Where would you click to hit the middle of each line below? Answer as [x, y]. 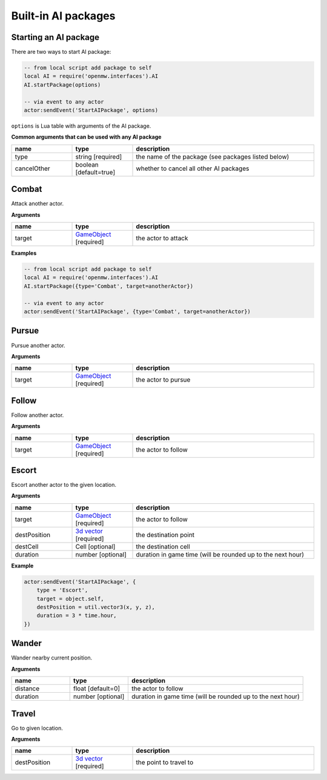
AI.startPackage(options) [62, 84]
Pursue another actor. [38, 345]
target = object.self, [70, 599]
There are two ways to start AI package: [61, 52]
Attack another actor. [37, 203]
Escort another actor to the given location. [64, 485]
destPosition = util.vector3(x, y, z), [96, 607]
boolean [87, 165]
